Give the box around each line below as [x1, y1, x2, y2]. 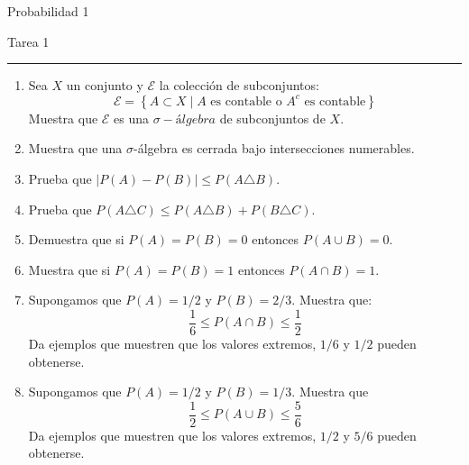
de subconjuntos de [219, 108, 326, 127]
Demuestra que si [28, 230, 124, 249]
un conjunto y [66, 76, 143, 95]
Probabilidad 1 [7, 2, 89, 20]
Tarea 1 [7, 32, 50, 50]
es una [114, 108, 150, 127]
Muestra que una [28, 139, 123, 158]
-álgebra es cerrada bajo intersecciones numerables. [133, 139, 415, 158]
